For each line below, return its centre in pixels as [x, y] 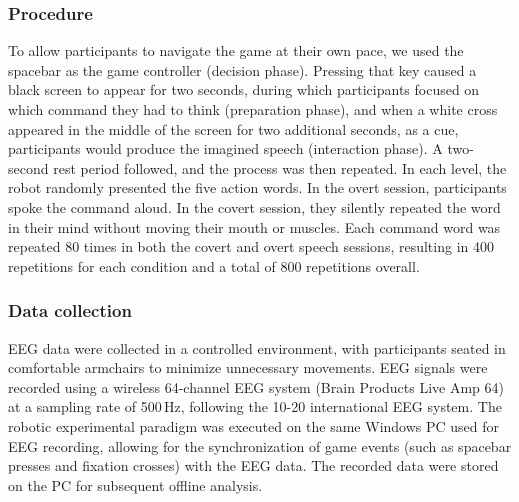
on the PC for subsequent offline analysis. [135, 484]
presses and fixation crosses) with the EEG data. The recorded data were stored [253, 465]
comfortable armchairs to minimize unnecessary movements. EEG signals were [248, 367]
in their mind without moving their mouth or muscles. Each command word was [254, 226]
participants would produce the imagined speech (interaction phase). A [225, 148]
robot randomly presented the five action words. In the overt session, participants [257, 187]
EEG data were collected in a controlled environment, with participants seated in [257, 347]
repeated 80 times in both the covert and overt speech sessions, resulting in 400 [251, 246]
